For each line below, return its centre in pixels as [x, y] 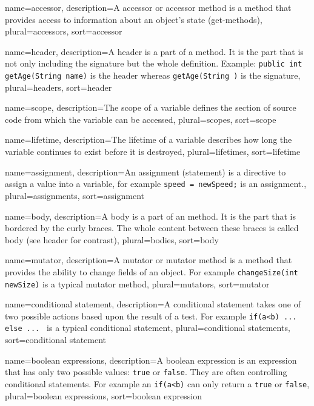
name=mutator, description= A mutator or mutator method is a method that [149, 260]
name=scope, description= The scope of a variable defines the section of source [151, 107]
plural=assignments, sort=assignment [75, 195]
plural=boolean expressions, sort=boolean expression [103, 395]
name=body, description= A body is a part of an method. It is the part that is [150, 216]
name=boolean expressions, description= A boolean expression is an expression [151, 360]
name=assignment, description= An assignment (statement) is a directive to [145, 172]
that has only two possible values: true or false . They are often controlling [146, 372]
